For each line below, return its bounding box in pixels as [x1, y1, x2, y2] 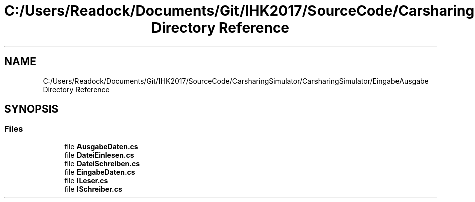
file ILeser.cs [64, 176, 108, 185]
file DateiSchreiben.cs [64, 159, 140, 168]
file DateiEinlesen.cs [64, 150, 134, 159]
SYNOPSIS [4, 103, 59, 116]
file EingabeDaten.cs [64, 167, 135, 176]
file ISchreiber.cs [64, 184, 122, 193]
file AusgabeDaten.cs [64, 142, 138, 151]
